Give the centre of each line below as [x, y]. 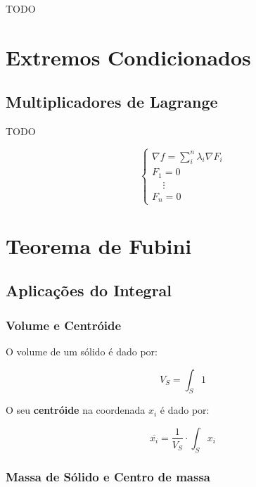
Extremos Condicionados [128, 57]
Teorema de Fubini [99, 245]
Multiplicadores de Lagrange [112, 102]
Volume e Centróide [64, 325]
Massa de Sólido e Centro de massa [108, 476]
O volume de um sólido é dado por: [82, 351]
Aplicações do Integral [89, 290]
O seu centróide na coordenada [76, 410]
